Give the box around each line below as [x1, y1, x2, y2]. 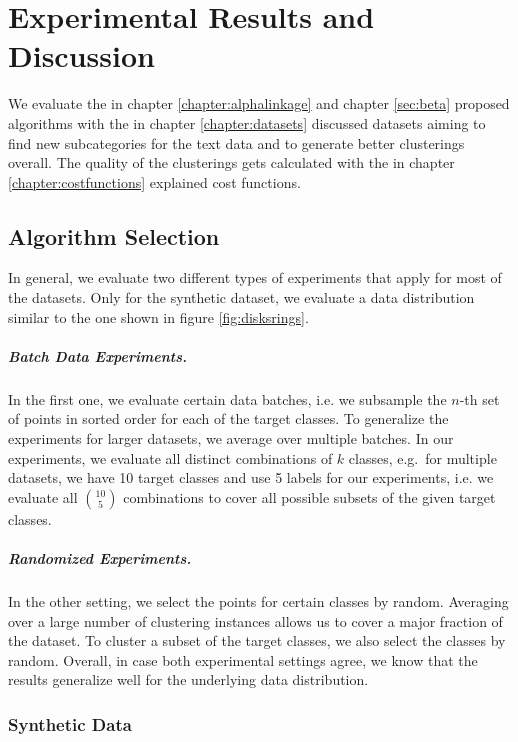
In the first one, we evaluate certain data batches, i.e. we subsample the [8, 388, 447, 409]
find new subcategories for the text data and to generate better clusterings [8, 132, 465, 153]
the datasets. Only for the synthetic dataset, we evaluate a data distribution [8, 287, 475, 308]
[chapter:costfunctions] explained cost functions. [8, 171, 301, 192]
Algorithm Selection [8, 220, 220, 251]
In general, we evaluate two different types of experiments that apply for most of [8, 267, 502, 288]
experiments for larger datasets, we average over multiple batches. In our [8, 428, 454, 449]
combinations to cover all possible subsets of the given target [123, 486, 496, 507]
